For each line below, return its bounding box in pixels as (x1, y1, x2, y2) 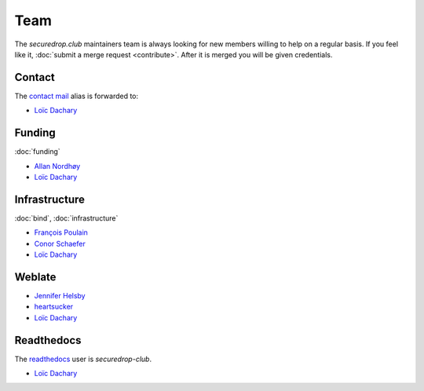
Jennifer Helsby (34, 291, 86, 300)
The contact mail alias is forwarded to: (14, 91, 139, 100)
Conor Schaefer (34, 239, 86, 248)
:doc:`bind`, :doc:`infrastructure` (14, 213, 119, 223)
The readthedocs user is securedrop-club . (14, 354, 152, 364)
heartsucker (34, 302, 74, 312)
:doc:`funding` (14, 147, 60, 156)
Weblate (14, 270, 57, 283)
